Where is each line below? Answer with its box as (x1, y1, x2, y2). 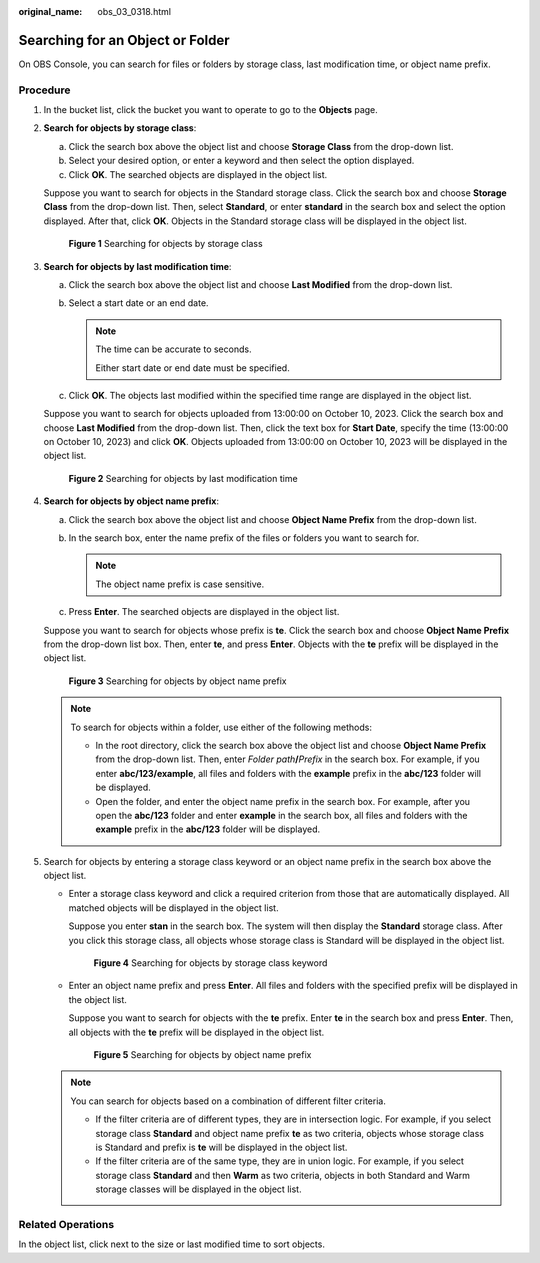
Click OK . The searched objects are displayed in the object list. (68, 168, 328, 180)
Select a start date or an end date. (68, 297, 209, 309)
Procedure (18, 83, 71, 97)
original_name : (18, 6, 83, 17)
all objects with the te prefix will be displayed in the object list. (68, 1026, 325, 1038)
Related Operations (18, 1217, 115, 1231)
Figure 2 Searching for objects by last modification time (68, 472, 299, 484)
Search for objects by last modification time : (43, 260, 232, 272)
